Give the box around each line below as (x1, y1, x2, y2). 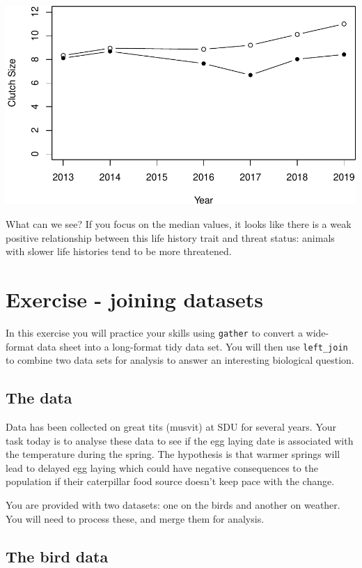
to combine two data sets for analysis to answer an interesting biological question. (6, 353, 354, 367)
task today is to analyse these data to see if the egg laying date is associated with (6, 433, 354, 447)
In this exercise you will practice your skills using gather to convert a (6, 325, 303, 339)
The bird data (6, 545, 109, 567)
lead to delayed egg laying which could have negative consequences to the (6, 460, 318, 475)
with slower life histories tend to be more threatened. (6, 244, 232, 259)
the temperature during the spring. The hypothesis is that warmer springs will (6, 447, 340, 461)
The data (6, 387, 72, 408)
